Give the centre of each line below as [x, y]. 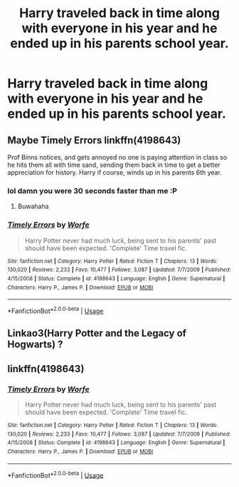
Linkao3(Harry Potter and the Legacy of [97, 333]
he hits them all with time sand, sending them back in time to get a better [114, 165]
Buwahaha [33, 206]
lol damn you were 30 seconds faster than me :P [92, 190]
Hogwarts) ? [35, 345]
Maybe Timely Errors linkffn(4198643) [94, 140]
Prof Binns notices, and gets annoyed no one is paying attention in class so [117, 157]
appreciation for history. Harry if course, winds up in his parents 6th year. [115, 172]
